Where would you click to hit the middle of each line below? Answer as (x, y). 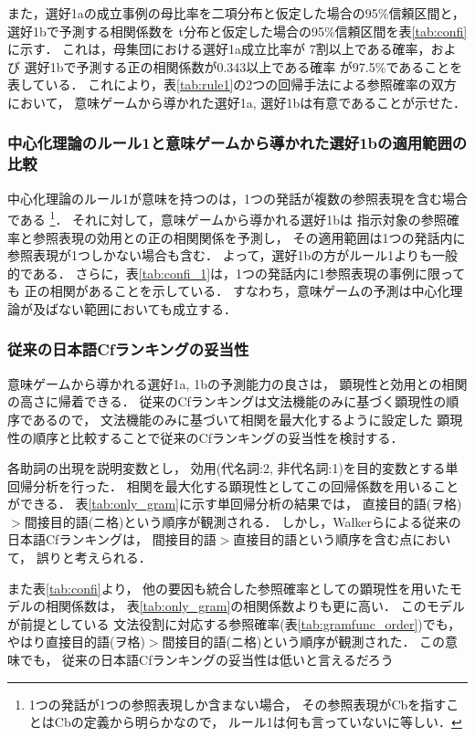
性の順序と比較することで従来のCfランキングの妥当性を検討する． (206, 437)
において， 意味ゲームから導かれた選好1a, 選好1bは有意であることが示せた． (237, 102)
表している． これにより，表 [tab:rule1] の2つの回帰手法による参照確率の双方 (232, 84)
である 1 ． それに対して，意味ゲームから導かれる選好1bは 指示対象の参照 (227, 218)
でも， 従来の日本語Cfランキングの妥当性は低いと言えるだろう (206, 660)
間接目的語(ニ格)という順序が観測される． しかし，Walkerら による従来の (243, 521)
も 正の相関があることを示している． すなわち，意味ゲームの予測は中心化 (229, 291)
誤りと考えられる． (94, 558)
